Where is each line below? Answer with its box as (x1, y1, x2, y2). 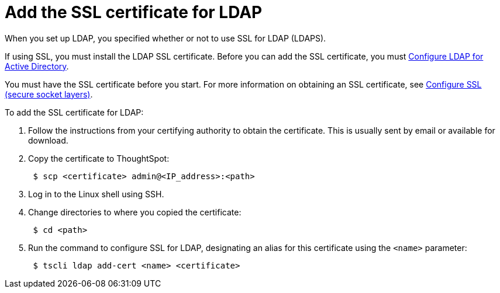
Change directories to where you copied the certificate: (28, 207, 242, 217)
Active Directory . (5, 61, 69, 71)
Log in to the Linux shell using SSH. (28, 189, 164, 199)
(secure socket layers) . (5, 89, 93, 99)
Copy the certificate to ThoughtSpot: (28, 153, 170, 163)
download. (28, 135, 68, 145)
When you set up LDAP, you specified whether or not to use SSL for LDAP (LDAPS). (5, 33, 326, 43)
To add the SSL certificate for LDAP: (5, 107, 144, 117)
